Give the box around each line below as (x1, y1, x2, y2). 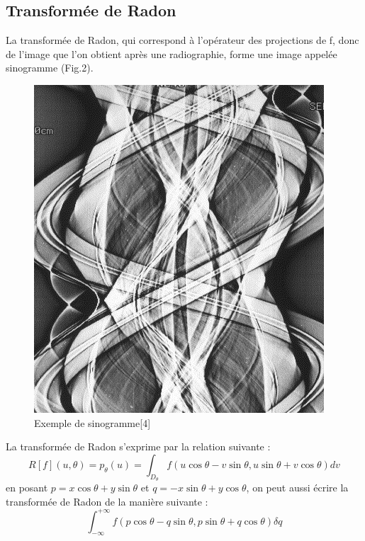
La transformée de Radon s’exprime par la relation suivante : (6, 439, 271, 454)
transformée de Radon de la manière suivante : (6, 494, 208, 508)
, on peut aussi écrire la (246, 479, 349, 494)
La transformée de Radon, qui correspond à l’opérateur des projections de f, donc (6, 33, 359, 47)
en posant (6, 479, 48, 494)
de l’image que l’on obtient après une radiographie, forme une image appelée (6, 46, 337, 61)
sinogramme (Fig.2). (6, 60, 94, 75)
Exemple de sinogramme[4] (34, 415, 151, 430)
